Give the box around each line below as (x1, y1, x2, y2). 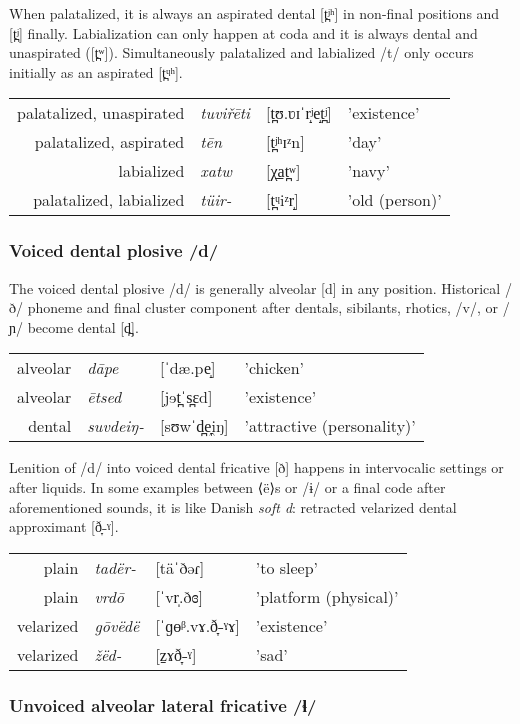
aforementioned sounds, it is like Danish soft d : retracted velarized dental (9, 496, 457, 517)
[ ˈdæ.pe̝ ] (159, 356, 216, 380)
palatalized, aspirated (34, 130, 185, 154)
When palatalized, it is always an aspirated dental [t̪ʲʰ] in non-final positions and (9, 3, 500, 23)
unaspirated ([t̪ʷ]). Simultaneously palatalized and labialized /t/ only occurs (9, 42, 474, 63)
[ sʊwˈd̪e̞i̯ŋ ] (159, 414, 229, 438)
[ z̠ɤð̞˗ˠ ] (155, 642, 197, 666)
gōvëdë (94, 613, 140, 637)
